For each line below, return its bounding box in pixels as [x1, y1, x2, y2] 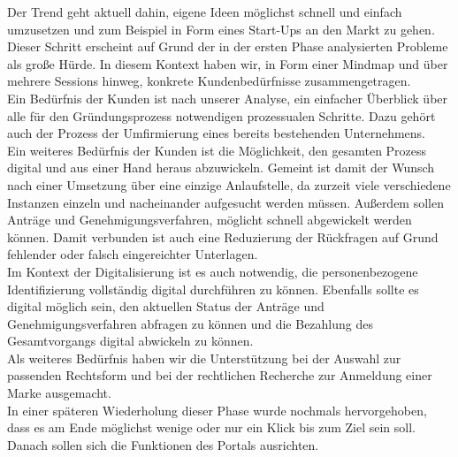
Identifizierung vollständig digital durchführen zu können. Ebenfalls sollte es [7, 279, 419, 298]
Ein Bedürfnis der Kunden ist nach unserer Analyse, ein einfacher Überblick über [7, 88, 448, 107]
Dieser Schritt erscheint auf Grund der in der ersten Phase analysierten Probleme [7, 37, 448, 56]
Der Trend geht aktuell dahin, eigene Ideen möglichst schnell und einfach [7, 3, 402, 20]
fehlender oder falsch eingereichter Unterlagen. [7, 245, 258, 263]
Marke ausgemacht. [7, 384, 111, 402]
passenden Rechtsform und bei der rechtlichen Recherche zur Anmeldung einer [7, 366, 432, 385]
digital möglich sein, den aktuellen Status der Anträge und [7, 297, 324, 316]
